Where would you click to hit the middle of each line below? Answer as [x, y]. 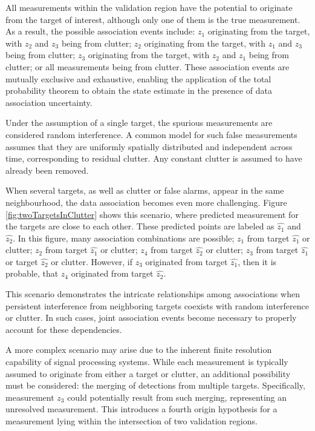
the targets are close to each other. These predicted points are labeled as [140, 226]
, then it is [257, 261]
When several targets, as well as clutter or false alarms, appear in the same [145, 190]
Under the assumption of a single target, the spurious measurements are [139, 123]
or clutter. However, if [92, 261]
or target [22, 261]
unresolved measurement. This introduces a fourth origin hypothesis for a [141, 409]
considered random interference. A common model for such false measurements [151, 134]
